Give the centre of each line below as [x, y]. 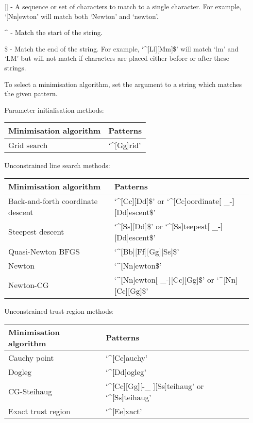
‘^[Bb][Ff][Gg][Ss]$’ [147, 251]
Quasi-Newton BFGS [44, 251]
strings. [15, 67]
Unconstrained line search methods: [57, 165]
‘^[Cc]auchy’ [126, 357]
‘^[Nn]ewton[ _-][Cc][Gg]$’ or [164, 279]
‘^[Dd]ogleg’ [126, 372]
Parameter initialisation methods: [54, 110]
